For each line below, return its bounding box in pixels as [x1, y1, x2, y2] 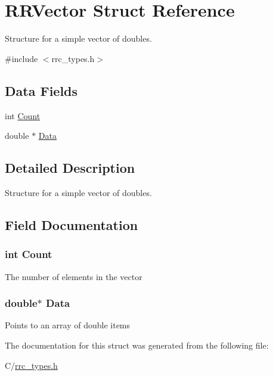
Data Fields [5, 81, 78, 100]
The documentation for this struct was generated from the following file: [5, 338, 269, 351]
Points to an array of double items [5, 319, 131, 331]
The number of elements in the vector [5, 270, 142, 282]
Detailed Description [5, 159, 135, 177]
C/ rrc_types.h [5, 359, 58, 371]
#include [5, 52, 38, 64]
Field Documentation [5, 215, 138, 234]
